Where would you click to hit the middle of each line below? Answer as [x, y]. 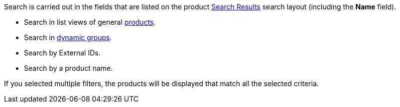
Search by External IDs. [62, 53]
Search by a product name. [68, 68]
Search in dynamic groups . [68, 37]
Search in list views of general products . [90, 22]
